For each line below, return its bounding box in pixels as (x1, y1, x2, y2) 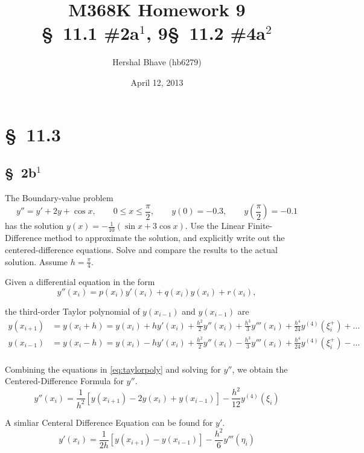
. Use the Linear (185, 219, 245, 232)
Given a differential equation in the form (5, 275, 155, 288)
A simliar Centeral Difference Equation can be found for (5, 416, 213, 428)
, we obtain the (232, 362, 288, 375)
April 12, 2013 (130, 75, 184, 88)
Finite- (247, 219, 273, 232)
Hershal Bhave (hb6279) (112, 56, 202, 68)
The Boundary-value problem (5, 191, 113, 204)
